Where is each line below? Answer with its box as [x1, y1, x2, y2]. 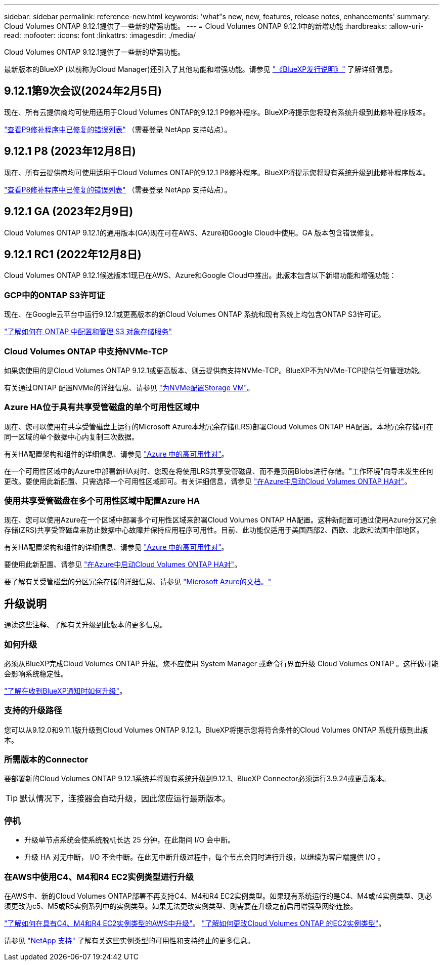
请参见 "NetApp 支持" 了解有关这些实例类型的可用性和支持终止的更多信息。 [4, 936, 254, 945]
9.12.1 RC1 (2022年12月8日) [4, 248, 142, 261]
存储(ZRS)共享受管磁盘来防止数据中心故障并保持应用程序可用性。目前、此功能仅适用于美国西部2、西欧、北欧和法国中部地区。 [4, 526, 424, 535]
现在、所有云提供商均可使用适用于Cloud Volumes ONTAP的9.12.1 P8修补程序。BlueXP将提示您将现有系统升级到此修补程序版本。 [4, 168, 430, 177]
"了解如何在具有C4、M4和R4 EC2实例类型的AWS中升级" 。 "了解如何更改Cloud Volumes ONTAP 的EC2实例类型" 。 [4, 918, 386, 928]
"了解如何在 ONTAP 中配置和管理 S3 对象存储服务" [4, 327, 172, 336]
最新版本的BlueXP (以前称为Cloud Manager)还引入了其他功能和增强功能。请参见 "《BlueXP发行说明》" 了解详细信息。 [4, 65, 397, 73]
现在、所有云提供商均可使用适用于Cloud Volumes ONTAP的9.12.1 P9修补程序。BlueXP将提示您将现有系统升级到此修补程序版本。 [4, 107, 430, 116]
